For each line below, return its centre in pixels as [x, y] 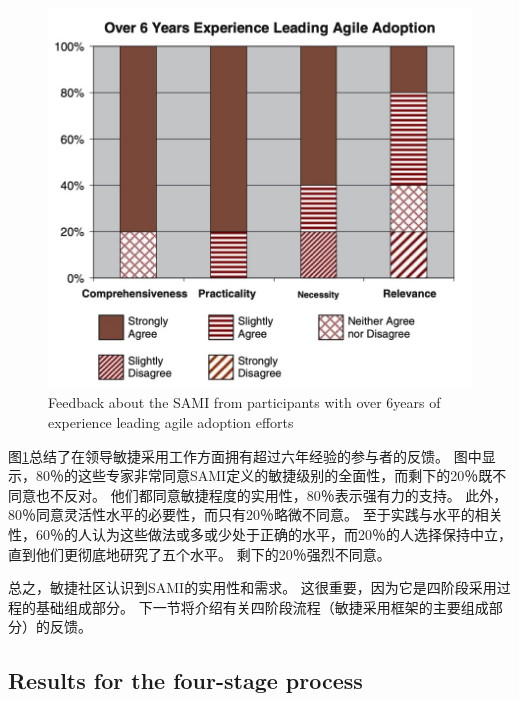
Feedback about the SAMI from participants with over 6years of [244, 402]
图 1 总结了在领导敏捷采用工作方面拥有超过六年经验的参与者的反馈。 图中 [245, 455]
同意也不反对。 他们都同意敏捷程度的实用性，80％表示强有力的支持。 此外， [258, 494]
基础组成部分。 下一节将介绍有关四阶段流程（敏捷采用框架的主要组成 [262, 606]
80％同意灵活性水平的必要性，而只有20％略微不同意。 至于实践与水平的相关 [255, 514]
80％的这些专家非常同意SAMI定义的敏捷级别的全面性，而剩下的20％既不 [271, 475]
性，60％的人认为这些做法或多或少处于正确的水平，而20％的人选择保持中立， [260, 533]
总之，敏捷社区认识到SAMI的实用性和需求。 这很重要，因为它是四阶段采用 [252, 587]
